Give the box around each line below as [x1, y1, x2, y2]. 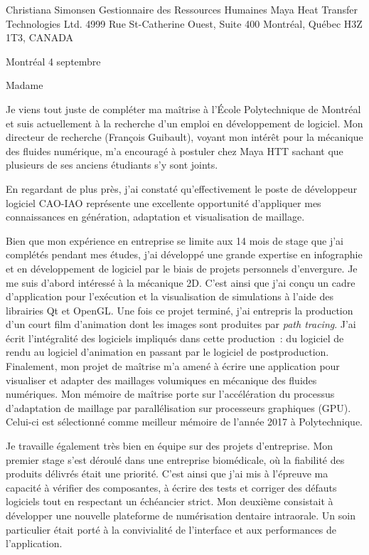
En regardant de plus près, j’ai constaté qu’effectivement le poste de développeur [6, 181, 358, 196]
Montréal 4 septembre [6, 53, 101, 68]
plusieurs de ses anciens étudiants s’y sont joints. [6, 157, 218, 172]
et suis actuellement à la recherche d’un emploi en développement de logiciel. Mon [6, 115, 363, 130]
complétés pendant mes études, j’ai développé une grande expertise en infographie [6, 247, 363, 262]
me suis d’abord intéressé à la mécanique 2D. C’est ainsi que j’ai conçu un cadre [6, 275, 355, 290]
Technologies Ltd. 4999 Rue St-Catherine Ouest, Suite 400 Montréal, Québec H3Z [6, 16, 363, 31]
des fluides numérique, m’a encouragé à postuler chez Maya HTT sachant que [6, 143, 343, 158]
